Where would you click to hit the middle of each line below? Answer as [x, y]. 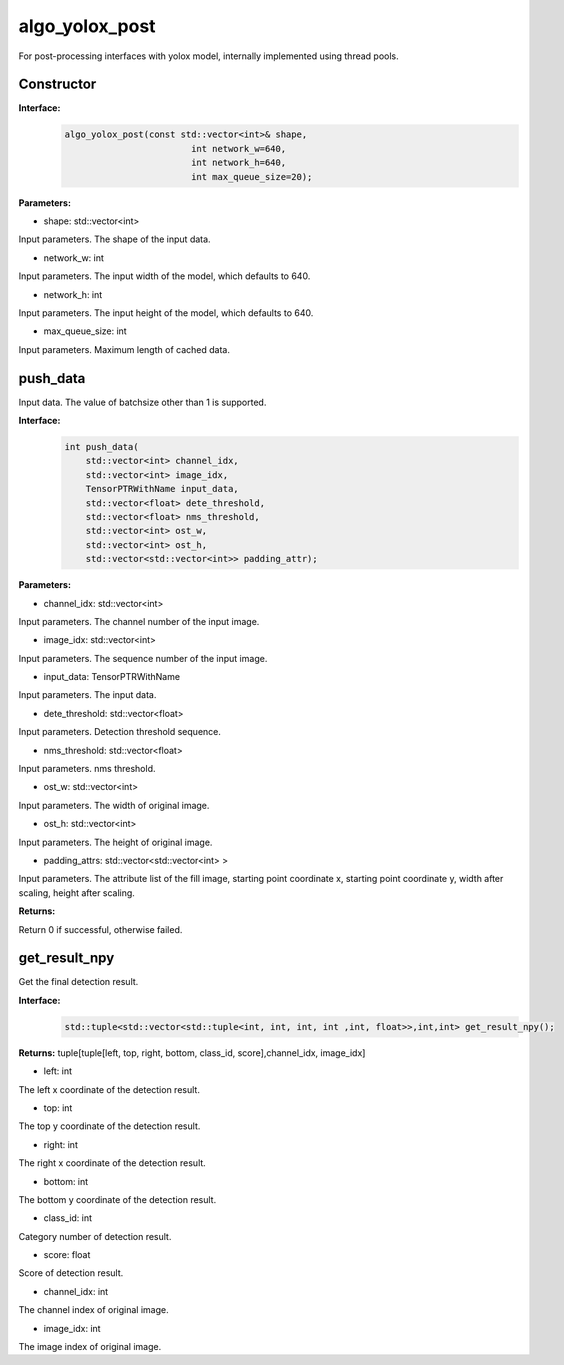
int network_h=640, [238, 163]
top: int [58, 1107]
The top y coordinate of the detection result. [109, 1126]
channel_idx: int [76, 1291]
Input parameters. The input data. [87, 695]
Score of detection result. [71, 1273]
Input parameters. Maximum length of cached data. [124, 349]
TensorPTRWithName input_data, [162, 489]
